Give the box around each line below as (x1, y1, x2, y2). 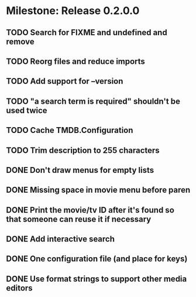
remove (6, 36, 35, 46)
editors (6, 283, 33, 293)
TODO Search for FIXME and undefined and (6, 28, 168, 37)
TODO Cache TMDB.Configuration (6, 125, 133, 135)
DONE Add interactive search (6, 234, 115, 244)
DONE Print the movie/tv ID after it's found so (6, 205, 174, 215)
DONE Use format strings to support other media (6, 274, 187, 284)
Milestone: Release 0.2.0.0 (6, 4, 140, 18)
